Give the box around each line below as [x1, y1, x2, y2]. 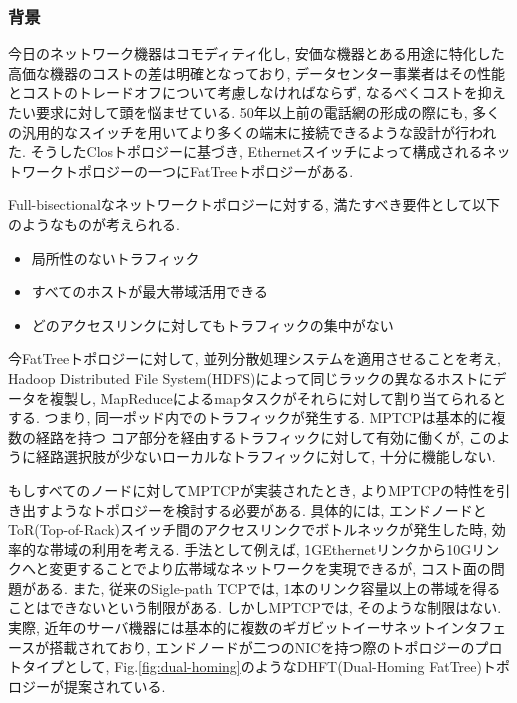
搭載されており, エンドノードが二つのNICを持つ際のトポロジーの [49, 636, 475, 657]
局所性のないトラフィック [31, 247, 200, 268]
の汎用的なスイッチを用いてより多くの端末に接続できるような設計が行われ [8, 121, 497, 142]
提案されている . [63, 675, 166, 696]
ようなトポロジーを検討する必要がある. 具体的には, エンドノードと [49, 499, 487, 520]
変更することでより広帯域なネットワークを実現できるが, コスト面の [49, 558, 491, 579]
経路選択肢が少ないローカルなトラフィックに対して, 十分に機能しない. [35, 446, 496, 467]
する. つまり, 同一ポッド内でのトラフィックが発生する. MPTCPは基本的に [8, 407, 492, 428]
